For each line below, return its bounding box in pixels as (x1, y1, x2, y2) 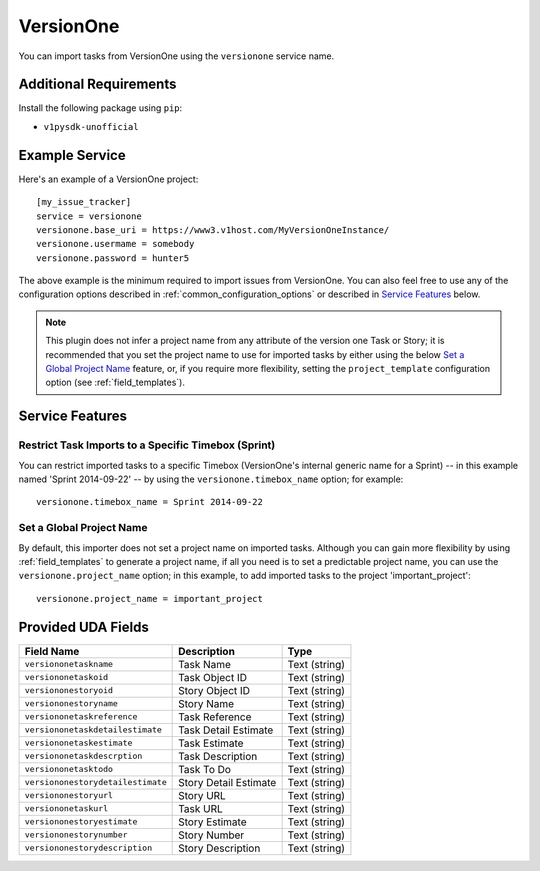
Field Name (24, 644, 80, 658)
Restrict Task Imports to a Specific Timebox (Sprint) (18, 438, 276, 452)
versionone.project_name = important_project (36, 593, 264, 604)
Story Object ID (178, 683, 250, 697)
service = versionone (36, 210, 142, 222)
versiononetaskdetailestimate (24, 725, 162, 735)
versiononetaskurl (24, 803, 109, 814)
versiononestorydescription (24, 843, 153, 854)
